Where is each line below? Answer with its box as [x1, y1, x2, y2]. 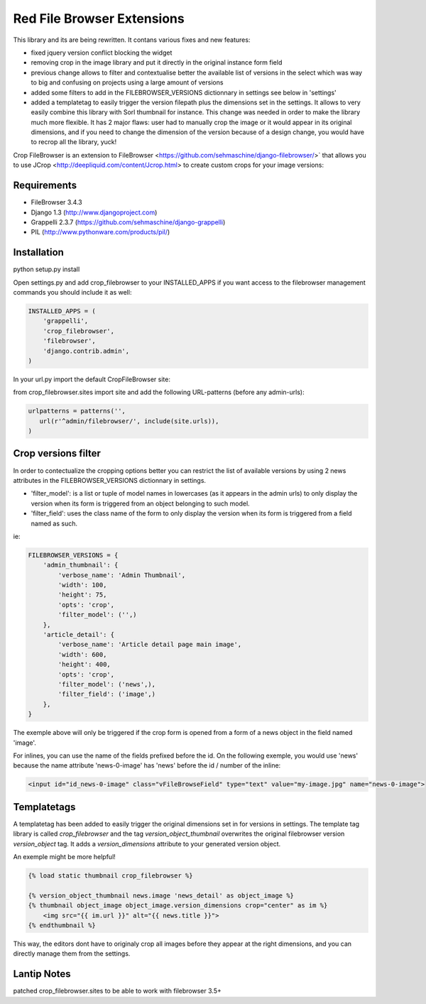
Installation [13, 246, 64, 258]
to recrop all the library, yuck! [31, 138, 117, 146]
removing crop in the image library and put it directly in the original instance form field [31, 58, 283, 67]
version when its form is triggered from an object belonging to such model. [31, 499, 250, 508]
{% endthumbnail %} [28, 921, 96, 929]
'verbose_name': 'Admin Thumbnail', [58, 571, 186, 579]
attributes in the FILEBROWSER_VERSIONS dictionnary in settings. [13, 476, 206, 484]
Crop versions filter [13, 447, 101, 459]
